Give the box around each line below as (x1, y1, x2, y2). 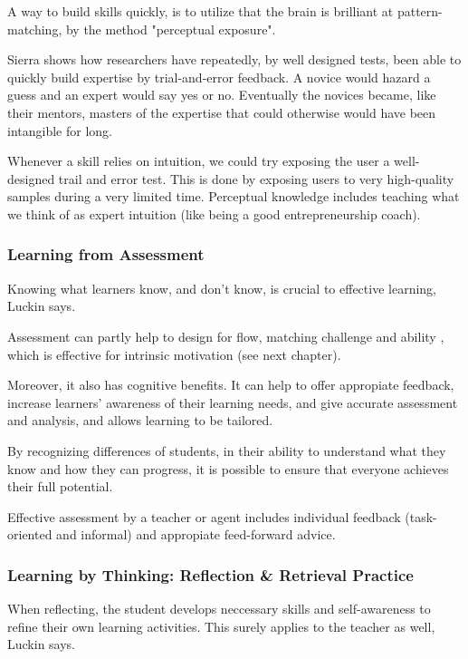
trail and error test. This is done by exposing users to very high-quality (58, 169, 454, 188)
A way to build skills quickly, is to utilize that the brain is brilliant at (7, 2, 394, 20)
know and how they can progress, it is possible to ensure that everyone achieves (7, 459, 449, 478)
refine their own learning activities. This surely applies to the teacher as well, (7, 616, 435, 635)
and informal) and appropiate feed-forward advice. (56, 525, 336, 544)
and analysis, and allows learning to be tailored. (7, 411, 273, 430)
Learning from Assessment (7, 243, 205, 266)
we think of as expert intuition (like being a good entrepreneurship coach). (7, 204, 421, 223)
